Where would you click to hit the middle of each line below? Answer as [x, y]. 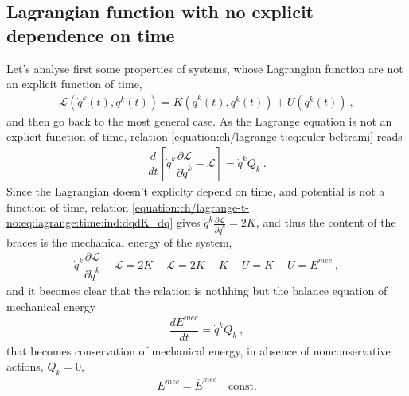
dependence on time [91, 35]
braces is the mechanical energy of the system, [119, 241]
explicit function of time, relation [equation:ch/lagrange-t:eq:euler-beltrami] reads [204, 136]
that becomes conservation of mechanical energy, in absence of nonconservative [199, 350]
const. [242, 386]
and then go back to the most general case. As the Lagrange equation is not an [199, 120]
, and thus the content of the [326, 222]
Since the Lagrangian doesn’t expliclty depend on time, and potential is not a [196, 191]
